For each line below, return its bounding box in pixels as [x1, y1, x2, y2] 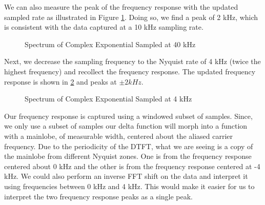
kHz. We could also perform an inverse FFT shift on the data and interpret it [4, 171, 248, 181]
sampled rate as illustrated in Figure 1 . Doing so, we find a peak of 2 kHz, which [4, 11, 258, 22]
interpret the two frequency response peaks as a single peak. [4, 191, 193, 201]
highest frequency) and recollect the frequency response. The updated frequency [4, 66, 256, 76]
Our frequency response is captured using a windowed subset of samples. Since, [4, 110, 253, 121]
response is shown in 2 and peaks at [4, 76, 117, 87]
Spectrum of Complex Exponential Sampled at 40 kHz [25, 38, 196, 49]
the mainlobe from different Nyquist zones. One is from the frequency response [4, 151, 252, 161]
